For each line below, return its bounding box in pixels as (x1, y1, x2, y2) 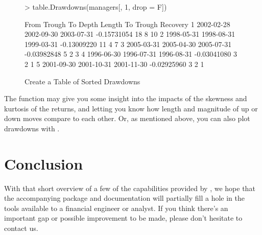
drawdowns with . (4, 123, 60, 133)
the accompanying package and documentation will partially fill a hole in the (4, 193, 245, 203)
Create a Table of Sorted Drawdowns (25, 76, 140, 86)
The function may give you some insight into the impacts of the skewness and (4, 93, 247, 104)
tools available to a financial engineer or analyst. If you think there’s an (4, 202, 228, 213)
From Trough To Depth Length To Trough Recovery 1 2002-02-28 (25, 18, 230, 29)
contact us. (4, 223, 38, 233)
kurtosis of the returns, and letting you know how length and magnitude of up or (4, 103, 258, 113)
